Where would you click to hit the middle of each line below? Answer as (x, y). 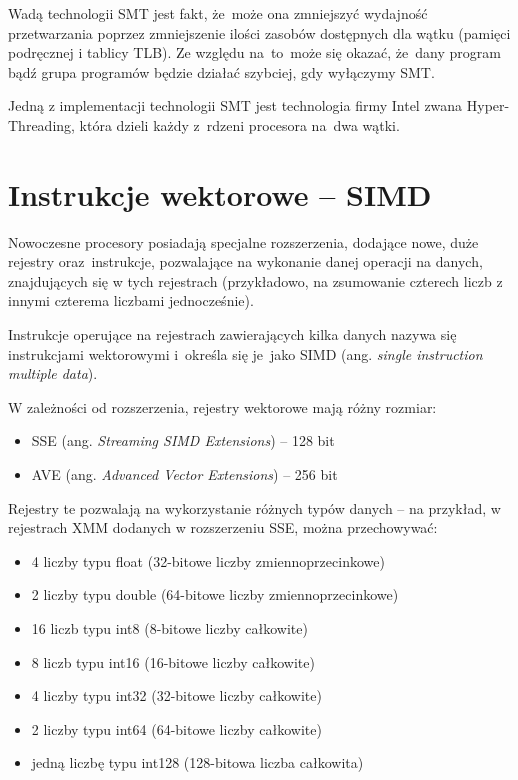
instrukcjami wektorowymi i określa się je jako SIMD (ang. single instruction (245, 353)
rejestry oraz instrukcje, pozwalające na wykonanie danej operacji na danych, (245, 261)
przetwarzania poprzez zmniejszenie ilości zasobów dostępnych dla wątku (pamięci (259, 32)
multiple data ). (53, 373)
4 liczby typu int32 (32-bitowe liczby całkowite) (176, 695)
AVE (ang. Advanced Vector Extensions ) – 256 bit (184, 474)
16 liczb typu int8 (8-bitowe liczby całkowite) (169, 628)
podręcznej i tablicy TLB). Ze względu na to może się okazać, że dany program (254, 52)
